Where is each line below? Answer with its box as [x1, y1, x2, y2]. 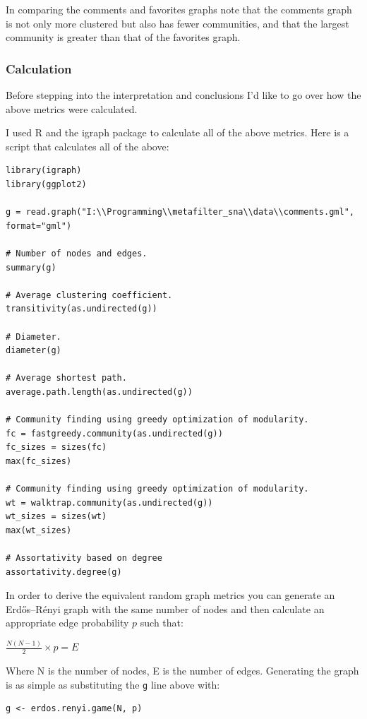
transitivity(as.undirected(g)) [6, 304, 157, 314]
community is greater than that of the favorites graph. [6, 30, 241, 44]
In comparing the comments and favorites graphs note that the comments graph [6, 2, 352, 16]
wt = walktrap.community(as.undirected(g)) [6, 497, 213, 508]
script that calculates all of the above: [6, 138, 169, 153]
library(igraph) [6, 165, 82, 176]
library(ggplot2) [6, 179, 87, 189]
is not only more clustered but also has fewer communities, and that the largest [6, 16, 349, 30]
